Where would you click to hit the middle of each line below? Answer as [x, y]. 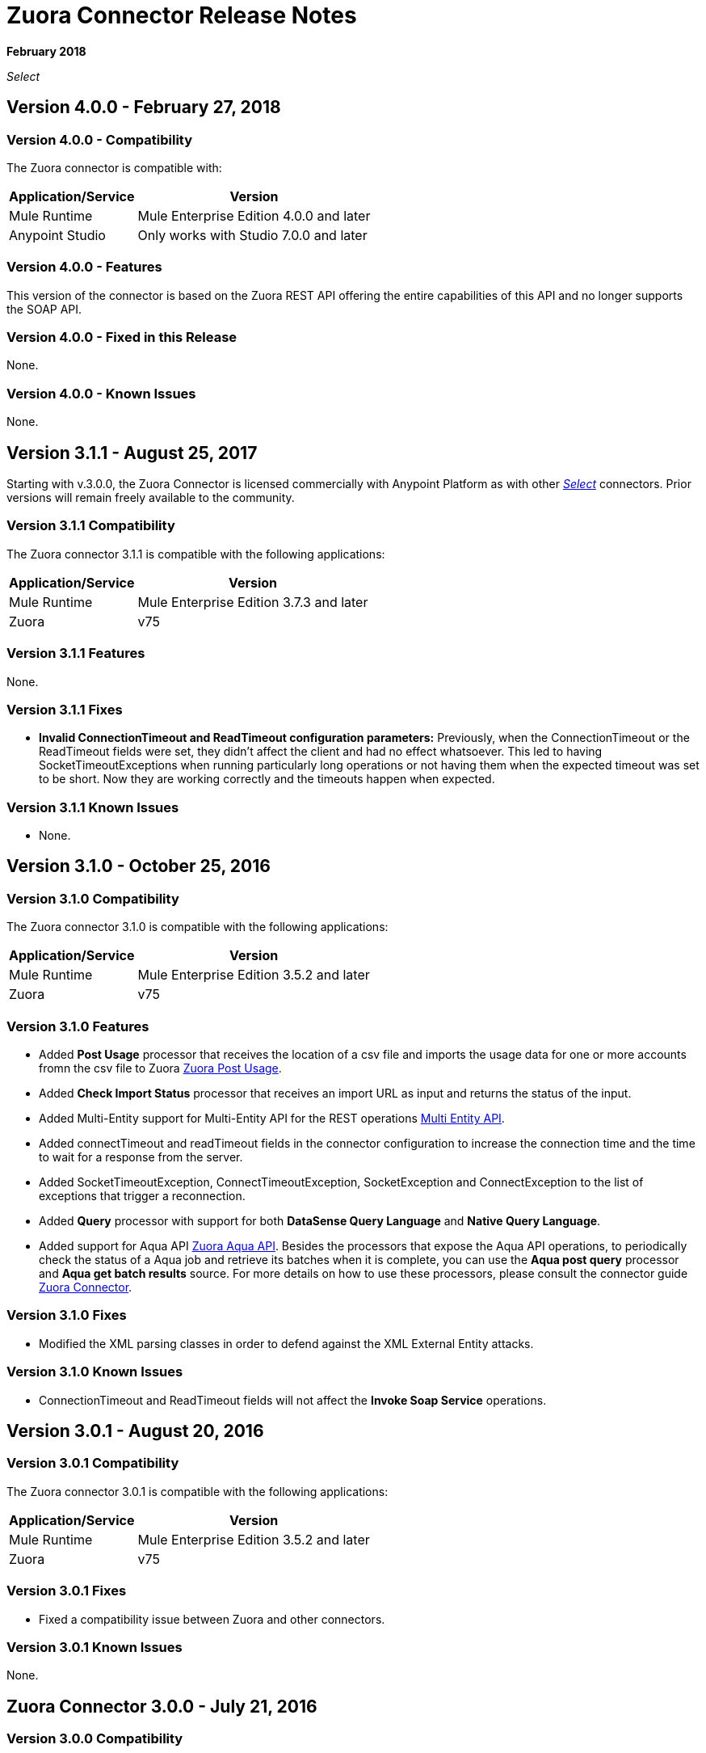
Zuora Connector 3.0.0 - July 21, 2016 [162, 1706]
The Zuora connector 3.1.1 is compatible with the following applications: [196, 554]
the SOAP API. [44, 309]
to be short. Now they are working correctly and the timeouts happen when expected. [267, 779]
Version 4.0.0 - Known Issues [101, 393]
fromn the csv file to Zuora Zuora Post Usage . [160, 1068]
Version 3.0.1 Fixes [67, 1591]
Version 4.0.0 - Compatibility [100, 139]
